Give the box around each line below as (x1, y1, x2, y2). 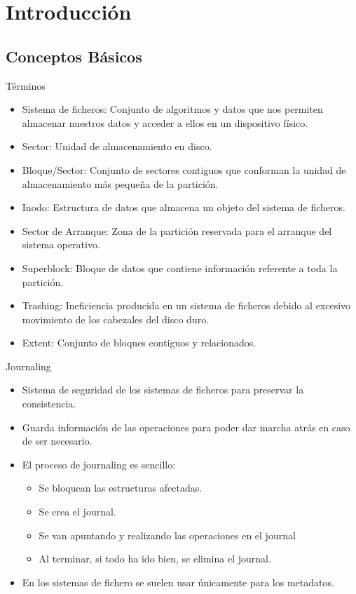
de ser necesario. (22, 433, 93, 448)
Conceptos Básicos (6, 45, 142, 67)
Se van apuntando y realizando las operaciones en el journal (39, 527, 296, 542)
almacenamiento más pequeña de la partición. (22, 176, 219, 191)
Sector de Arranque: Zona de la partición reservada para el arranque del (22, 223, 332, 238)
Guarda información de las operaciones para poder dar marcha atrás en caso (22, 419, 350, 434)
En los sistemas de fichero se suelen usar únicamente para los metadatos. (22, 574, 334, 589)
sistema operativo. (22, 237, 100, 252)
